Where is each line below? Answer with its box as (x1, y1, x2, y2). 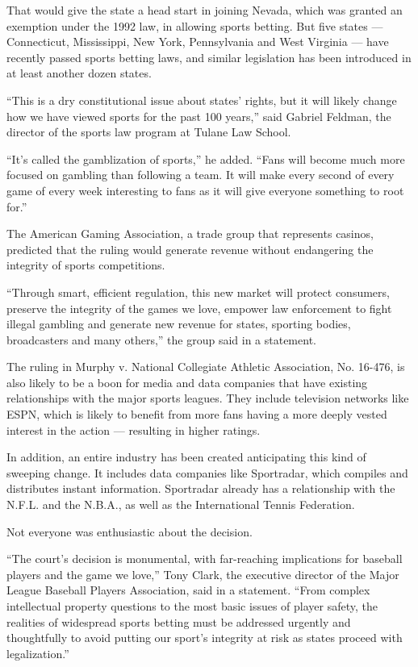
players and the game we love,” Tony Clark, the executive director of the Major (6, 565, 399, 582)
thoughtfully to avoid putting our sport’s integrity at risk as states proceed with (6, 629, 403, 646)
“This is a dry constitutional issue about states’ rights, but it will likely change (6, 91, 397, 108)
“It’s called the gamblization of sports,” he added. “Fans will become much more (6, 150, 405, 167)
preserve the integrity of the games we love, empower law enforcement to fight (6, 299, 392, 316)
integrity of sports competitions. (6, 256, 165, 273)
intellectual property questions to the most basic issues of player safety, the (6, 598, 378, 614)
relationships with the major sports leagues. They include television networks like (6, 390, 409, 406)
